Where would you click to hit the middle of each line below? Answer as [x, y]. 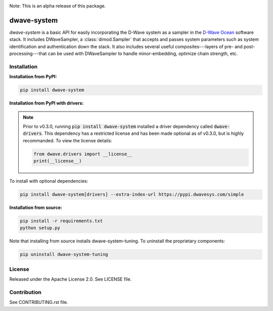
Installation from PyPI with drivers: [47, 103]
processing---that [28, 54]
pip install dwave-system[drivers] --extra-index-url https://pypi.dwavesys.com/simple [132, 195]
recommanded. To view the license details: [67, 140]
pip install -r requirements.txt [61, 221]
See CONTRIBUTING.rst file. [39, 302]
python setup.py [40, 228]
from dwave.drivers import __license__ [83, 154]
